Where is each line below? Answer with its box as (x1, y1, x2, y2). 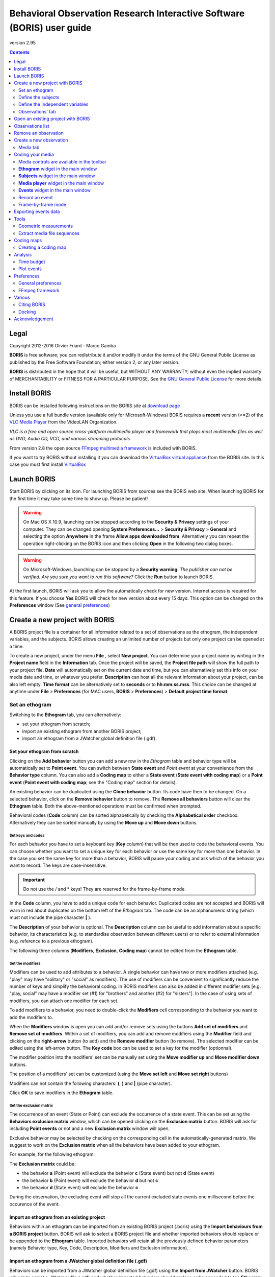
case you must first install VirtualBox (9, 461, 86, 467)
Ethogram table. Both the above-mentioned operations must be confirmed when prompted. (9, 802, 202, 809)
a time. (9, 643, 24, 649)
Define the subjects (18, 94, 60, 101)
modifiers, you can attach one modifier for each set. (9, 998, 119, 1004)
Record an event (18, 194, 53, 200)
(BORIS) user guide (9, 22, 92, 33)
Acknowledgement (14, 316, 53, 322)
